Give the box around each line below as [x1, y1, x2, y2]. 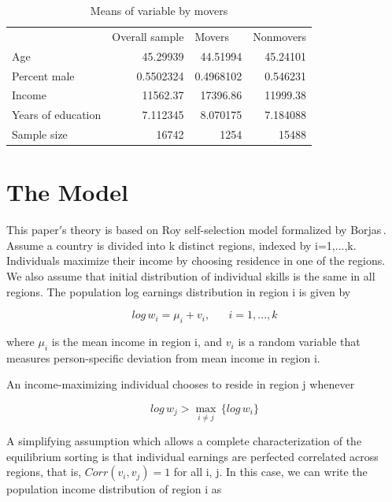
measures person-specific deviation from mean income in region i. [6, 349, 320, 366]
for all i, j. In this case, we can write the [173, 463, 368, 480]
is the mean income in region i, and [51, 333, 223, 350]
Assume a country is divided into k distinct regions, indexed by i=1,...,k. [6, 236, 357, 253]
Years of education [12, 106, 102, 123]
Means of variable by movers [90, 2, 228, 18]
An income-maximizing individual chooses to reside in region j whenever [6, 376, 355, 392]
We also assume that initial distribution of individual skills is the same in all [6, 268, 375, 284]
